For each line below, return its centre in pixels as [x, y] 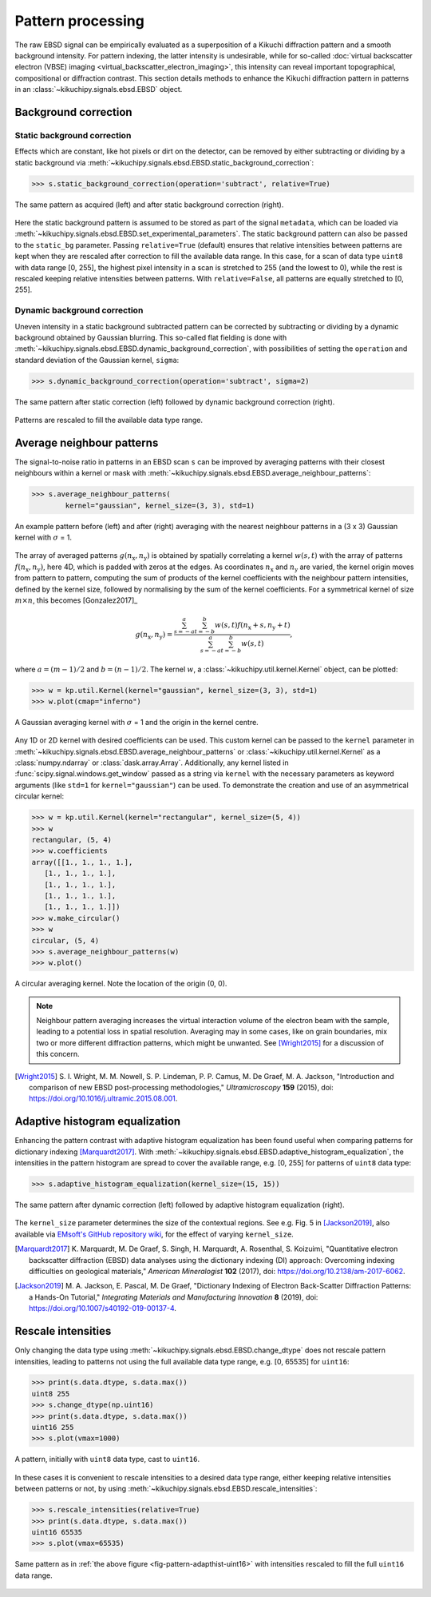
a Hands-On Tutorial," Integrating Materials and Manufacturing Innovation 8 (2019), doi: [174, 1297]
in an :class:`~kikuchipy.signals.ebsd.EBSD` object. [99, 90]
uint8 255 [51, 1394]
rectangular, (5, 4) [71, 840]
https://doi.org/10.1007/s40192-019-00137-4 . [103, 1308]
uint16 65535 [57, 1532]
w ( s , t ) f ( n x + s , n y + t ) [252, 626]
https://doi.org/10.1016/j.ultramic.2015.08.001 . [103, 1098]
